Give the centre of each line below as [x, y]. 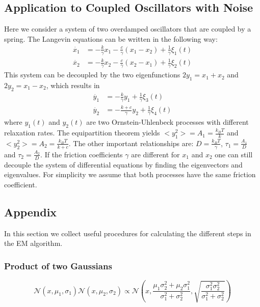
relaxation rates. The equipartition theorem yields [82, 133]
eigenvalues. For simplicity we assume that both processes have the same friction [130, 174]
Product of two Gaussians [58, 266]
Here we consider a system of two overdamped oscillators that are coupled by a [128, 29]
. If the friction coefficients [82, 154]
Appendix [31, 212]
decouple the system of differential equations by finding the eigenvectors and [123, 164]
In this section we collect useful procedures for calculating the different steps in [128, 233]
